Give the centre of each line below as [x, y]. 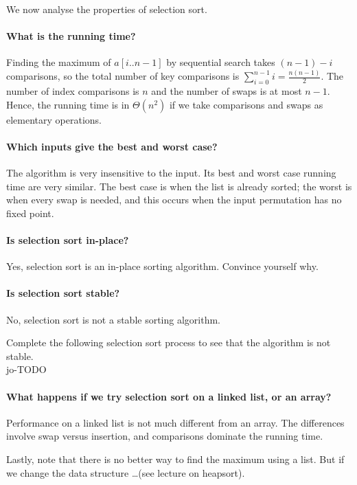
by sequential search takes [221, 62]
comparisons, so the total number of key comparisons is [123, 76]
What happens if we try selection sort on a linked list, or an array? [169, 396]
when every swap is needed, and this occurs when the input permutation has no [174, 200]
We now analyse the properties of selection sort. [107, 9]
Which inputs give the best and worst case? [112, 146]
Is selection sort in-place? [68, 240]
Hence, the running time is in [68, 104]
